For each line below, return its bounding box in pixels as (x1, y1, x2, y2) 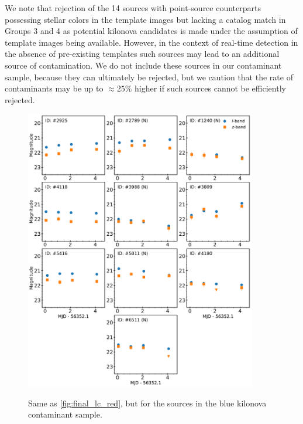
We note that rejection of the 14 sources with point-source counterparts (5, 2, 261, 13)
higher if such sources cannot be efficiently (135, 82, 286, 94)
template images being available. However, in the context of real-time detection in (5, 36, 298, 48)
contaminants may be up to (5, 82, 104, 94)
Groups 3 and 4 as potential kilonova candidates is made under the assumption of (5, 25, 298, 37)
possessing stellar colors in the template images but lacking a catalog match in (5, 13, 286, 25)
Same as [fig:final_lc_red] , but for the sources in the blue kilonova (28, 396, 267, 409)
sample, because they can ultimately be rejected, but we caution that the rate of (5, 70, 293, 83)
